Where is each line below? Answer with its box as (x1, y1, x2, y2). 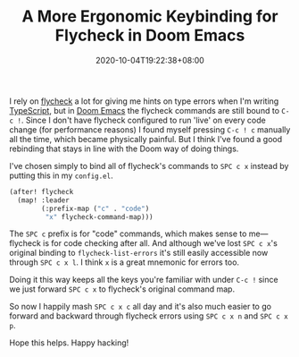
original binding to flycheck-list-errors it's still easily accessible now (9, 248, 269, 259)
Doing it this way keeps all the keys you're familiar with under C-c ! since (9, 275, 278, 285)
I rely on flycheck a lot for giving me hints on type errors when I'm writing (9, 96, 279, 106)
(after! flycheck (9, 187, 74, 196)
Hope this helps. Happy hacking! (9, 337, 129, 348)
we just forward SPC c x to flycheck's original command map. (9, 284, 235, 294)
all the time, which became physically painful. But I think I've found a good (9, 133, 283, 144)
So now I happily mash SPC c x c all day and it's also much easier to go (9, 302, 272, 312)
